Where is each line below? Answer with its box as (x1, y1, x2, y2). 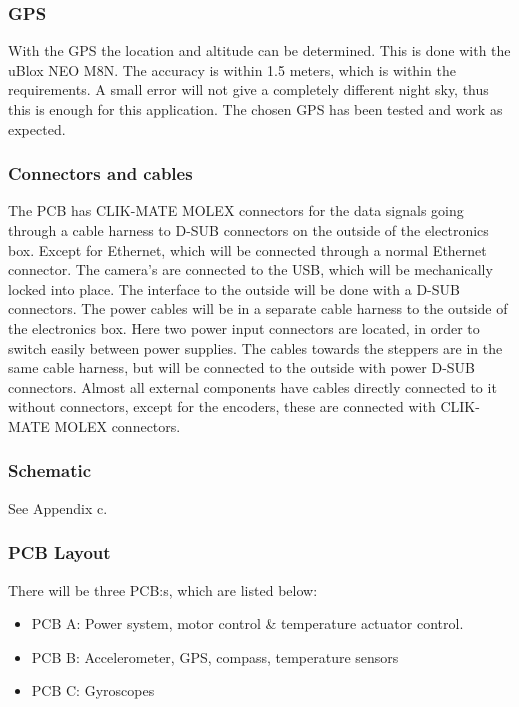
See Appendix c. (8, 497, 108, 518)
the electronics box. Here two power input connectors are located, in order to (8, 317, 480, 338)
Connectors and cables (8, 161, 193, 186)
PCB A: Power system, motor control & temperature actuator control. (31, 613, 464, 634)
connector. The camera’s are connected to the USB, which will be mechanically (8, 259, 493, 280)
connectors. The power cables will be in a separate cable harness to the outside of (8, 298, 508, 319)
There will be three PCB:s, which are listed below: (8, 579, 318, 600)
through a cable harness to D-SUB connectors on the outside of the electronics (8, 220, 489, 240)
